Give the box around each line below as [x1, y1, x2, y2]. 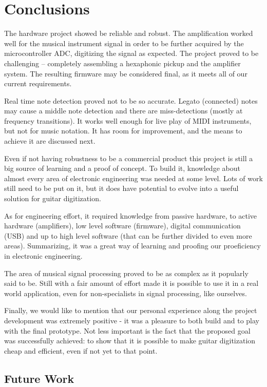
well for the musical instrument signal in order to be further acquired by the [4, 37, 244, 48]
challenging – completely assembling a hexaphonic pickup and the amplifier [4, 57, 241, 68]
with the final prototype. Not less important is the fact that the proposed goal [4, 325, 251, 336]
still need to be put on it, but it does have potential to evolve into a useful [4, 183, 239, 193]
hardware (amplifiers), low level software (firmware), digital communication [4, 220, 241, 231]
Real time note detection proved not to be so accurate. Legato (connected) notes [4, 95, 258, 106]
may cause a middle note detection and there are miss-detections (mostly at [4, 105, 243, 116]
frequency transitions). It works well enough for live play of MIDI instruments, [4, 115, 252, 126]
